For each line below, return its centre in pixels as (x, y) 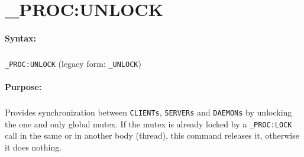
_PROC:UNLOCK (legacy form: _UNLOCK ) (73, 63)
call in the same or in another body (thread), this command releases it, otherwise (152, 135)
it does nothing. (33, 147)
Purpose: (23, 87)
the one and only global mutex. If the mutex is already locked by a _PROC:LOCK (148, 124)
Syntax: (20, 38)
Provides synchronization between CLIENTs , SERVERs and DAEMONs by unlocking (148, 112)
